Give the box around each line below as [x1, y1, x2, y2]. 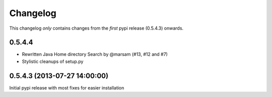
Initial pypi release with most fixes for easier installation [9, 84, 124, 90]
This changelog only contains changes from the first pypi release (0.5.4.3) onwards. [9, 25, 184, 31]
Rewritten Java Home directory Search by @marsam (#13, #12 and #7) [22, 51, 168, 57]
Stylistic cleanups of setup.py [22, 58, 84, 64]
